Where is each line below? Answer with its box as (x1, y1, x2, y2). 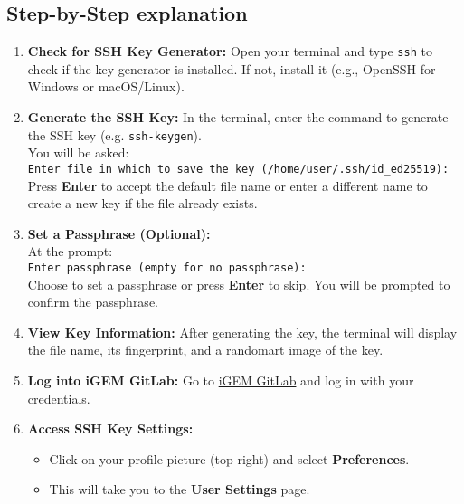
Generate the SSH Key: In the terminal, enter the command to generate (27, 108, 449, 127)
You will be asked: (27, 143, 129, 162)
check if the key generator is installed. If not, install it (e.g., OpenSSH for (27, 59, 436, 78)
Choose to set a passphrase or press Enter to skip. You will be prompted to (27, 274, 450, 293)
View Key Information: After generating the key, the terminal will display (27, 322, 458, 341)
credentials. (27, 388, 90, 407)
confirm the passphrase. (27, 292, 158, 311)
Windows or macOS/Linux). (27, 77, 185, 96)
